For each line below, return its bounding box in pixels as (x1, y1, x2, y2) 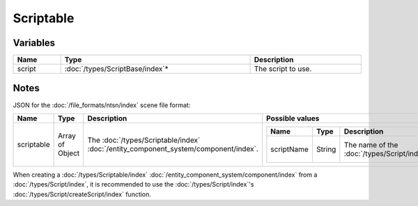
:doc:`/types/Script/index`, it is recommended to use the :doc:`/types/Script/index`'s (13, 180, 254, 189)
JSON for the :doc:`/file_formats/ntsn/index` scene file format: (13, 101, 191, 109)
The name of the (343, 140, 398, 150)
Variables (13, 37, 56, 49)
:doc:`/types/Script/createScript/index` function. (13, 190, 151, 198)
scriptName (270, 144, 309, 154)
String (316, 144, 336, 154)
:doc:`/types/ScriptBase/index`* (64, 64, 169, 74)
